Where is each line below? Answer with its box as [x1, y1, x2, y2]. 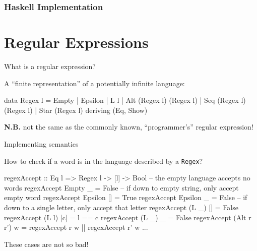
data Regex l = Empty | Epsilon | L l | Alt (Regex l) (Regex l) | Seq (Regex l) [4, 95, 246, 105]
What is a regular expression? [4, 60, 96, 71]
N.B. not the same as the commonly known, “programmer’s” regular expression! [4, 121, 253, 132]
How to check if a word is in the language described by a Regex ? [4, 155, 203, 166]
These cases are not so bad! [4, 238, 89, 249]
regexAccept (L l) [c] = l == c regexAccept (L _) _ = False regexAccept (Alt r [4, 212, 251, 222]
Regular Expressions [4, 32, 149, 52]
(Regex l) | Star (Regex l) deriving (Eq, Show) [4, 104, 148, 115]
